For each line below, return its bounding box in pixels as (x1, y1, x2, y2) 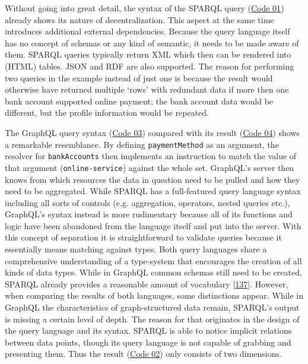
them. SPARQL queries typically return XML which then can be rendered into (5, 48, 291, 61)
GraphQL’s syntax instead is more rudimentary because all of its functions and (5, 208, 293, 220)
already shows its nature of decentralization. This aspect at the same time (5, 13, 274, 26)
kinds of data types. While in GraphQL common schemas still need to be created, (5, 266, 302, 278)
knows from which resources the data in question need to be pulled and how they (5, 173, 300, 185)
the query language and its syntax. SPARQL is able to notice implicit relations (5, 324, 292, 337)
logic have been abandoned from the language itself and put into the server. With (5, 219, 301, 232)
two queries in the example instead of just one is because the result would (5, 71, 273, 84)
